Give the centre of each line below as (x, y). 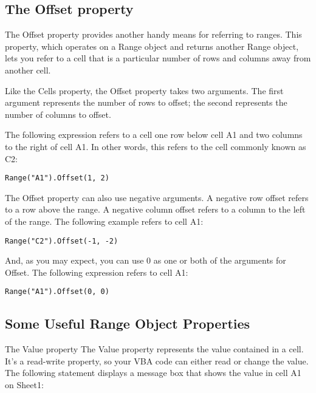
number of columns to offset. (58, 114)
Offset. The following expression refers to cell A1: (97, 272)
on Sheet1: (24, 385)
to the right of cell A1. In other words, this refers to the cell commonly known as (156, 146)
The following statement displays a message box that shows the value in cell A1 (153, 373)
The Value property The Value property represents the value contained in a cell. (154, 349)
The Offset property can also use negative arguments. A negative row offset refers (157, 197)
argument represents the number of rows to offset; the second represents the (146, 102)
